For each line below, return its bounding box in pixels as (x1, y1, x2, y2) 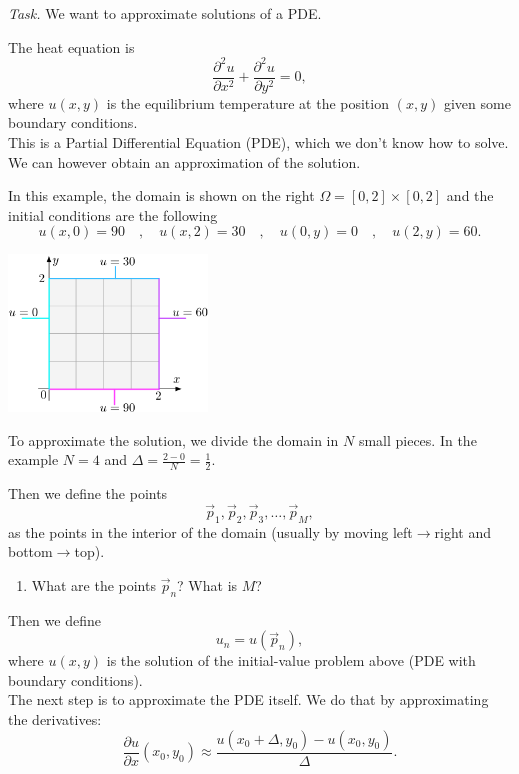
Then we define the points (8, 483, 168, 504)
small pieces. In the (358, 429, 477, 450)
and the (446, 185, 494, 206)
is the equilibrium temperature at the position (106, 92, 389, 113)
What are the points (31, 574, 156, 595)
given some (443, 92, 511, 113)
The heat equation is (8, 36, 135, 57)
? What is (177, 574, 238, 595)
